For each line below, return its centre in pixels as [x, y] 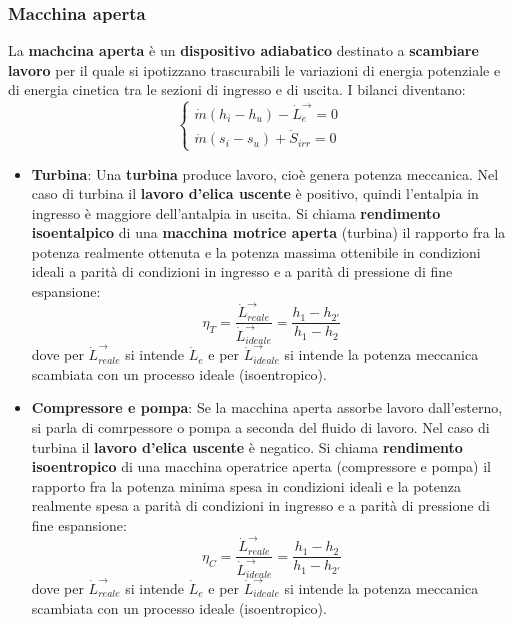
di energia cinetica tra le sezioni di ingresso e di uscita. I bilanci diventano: [237, 89]
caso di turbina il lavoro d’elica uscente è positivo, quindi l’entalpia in [255, 193]
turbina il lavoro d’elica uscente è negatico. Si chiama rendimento [247, 446]
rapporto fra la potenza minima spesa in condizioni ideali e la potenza [246, 485]
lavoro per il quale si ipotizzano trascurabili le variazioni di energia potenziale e [254, 69]
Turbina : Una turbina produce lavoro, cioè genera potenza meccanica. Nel [265, 173]
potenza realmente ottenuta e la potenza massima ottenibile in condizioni [256, 251]
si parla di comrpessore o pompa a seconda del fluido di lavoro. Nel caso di [260, 426]
